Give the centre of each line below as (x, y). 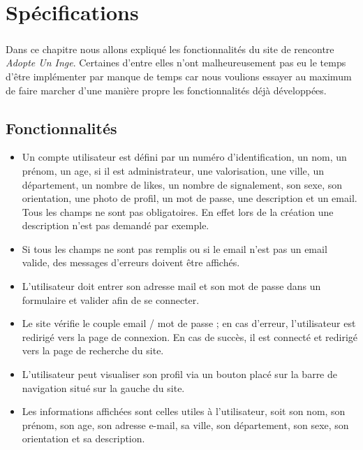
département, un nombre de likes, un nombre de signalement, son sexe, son (182, 184)
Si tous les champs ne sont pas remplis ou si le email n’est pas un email (175, 248)
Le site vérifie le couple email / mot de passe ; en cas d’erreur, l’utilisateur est (189, 323)
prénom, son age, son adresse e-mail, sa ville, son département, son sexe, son (185, 424)
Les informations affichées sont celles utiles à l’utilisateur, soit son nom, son (184, 411)
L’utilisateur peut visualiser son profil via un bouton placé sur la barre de (180, 374)
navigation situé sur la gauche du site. (103, 387)
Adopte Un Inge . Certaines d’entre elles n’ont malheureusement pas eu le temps (176, 63)
